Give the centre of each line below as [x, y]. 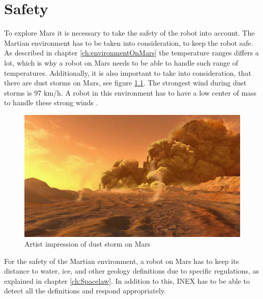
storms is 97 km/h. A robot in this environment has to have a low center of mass [130, 92]
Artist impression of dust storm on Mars [87, 244]
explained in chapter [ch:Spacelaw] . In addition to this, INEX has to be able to [127, 280]
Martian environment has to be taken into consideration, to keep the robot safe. [129, 42]
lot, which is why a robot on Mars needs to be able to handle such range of [121, 62]
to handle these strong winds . [51, 102]
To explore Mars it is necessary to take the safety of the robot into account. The [129, 33]
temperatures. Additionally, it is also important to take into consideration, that [128, 72]
